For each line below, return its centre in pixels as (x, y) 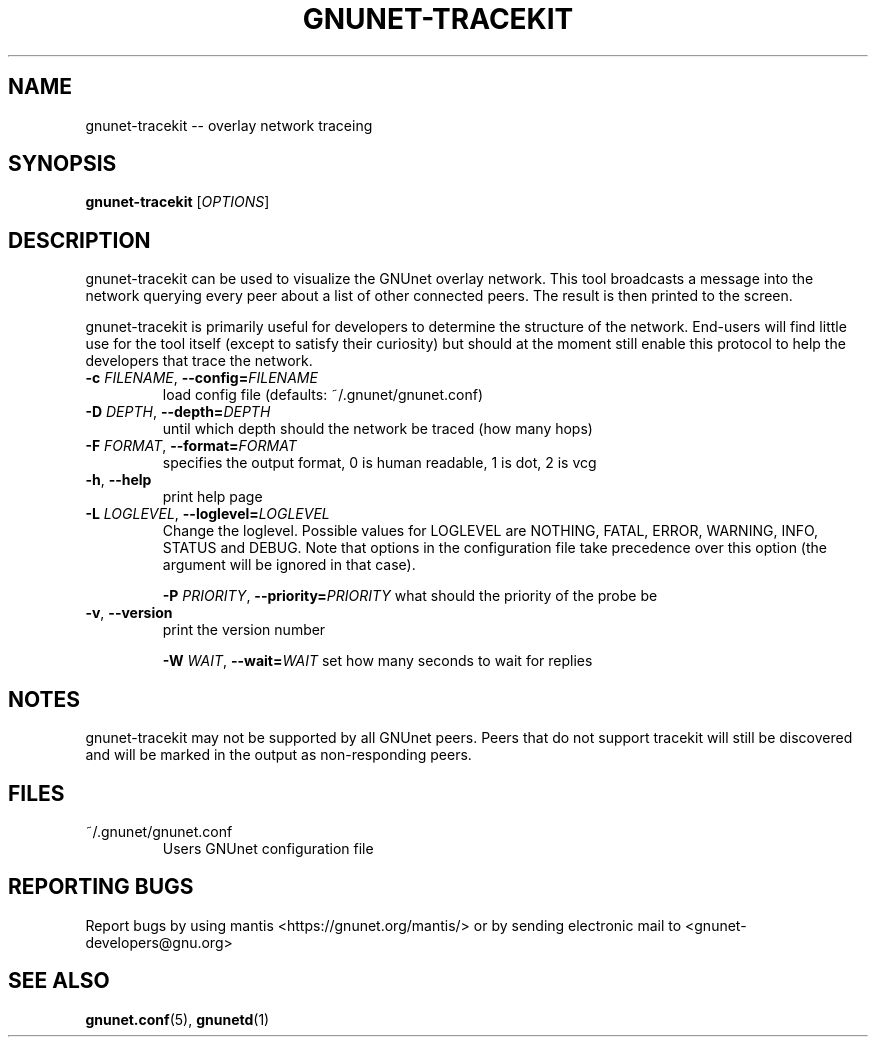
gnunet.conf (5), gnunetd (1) (177, 1019)
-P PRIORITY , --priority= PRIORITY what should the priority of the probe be (410, 596)
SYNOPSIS (62, 164)
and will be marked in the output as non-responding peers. (278, 755)
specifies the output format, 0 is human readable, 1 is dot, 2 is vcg (379, 463)
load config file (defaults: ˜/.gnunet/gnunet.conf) (323, 395)
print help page (212, 497)
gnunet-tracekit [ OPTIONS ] (177, 202)
